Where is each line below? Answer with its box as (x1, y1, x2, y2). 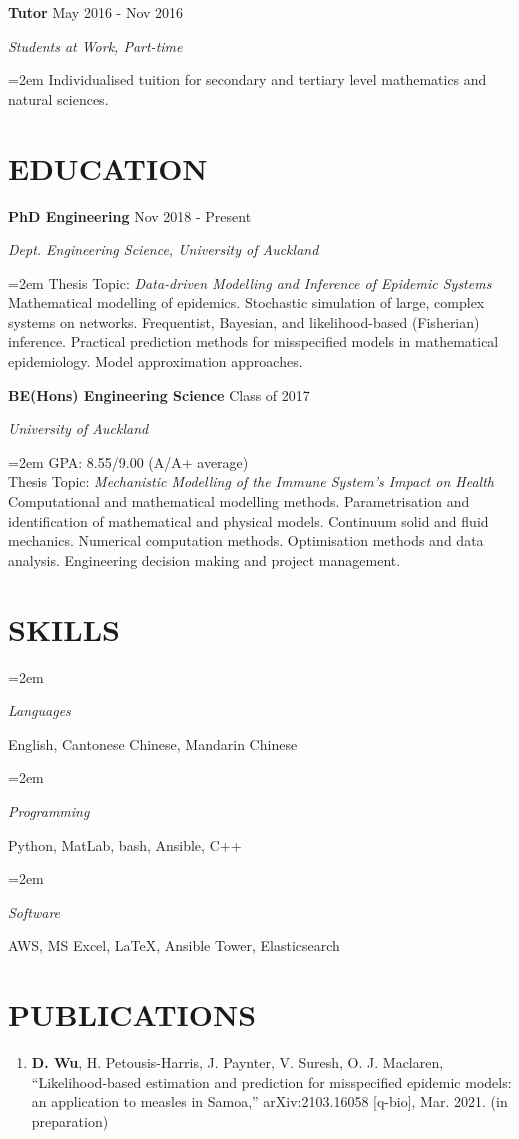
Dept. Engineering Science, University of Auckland (8, 239, 319, 260)
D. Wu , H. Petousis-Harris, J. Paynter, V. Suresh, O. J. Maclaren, (31, 1052, 444, 1072)
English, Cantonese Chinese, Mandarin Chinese (8, 733, 298, 754)
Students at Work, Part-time (8, 35, 183, 56)
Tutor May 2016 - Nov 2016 (8, 2, 184, 22)
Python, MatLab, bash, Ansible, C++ (8, 834, 242, 855)
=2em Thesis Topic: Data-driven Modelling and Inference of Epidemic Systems (8, 272, 492, 293)
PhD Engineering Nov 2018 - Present (8, 205, 252, 226)
